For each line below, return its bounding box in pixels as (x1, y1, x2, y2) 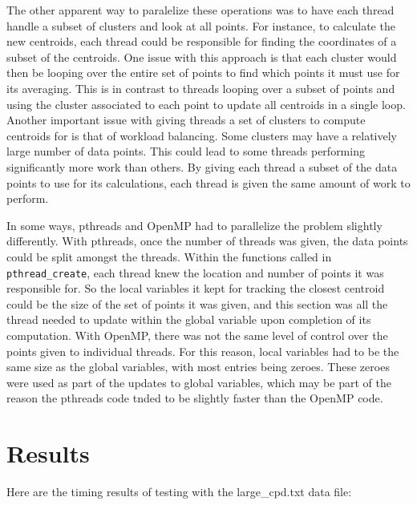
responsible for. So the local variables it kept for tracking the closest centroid (6, 280, 385, 297)
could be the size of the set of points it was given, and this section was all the (6, 295, 388, 312)
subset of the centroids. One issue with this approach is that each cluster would (6, 48, 397, 65)
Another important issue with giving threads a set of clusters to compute (6, 111, 366, 128)
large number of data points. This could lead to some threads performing (6, 143, 365, 160)
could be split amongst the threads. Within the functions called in (6, 248, 332, 265)
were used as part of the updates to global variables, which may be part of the (6, 374, 391, 390)
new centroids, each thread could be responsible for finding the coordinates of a (6, 33, 397, 50)
